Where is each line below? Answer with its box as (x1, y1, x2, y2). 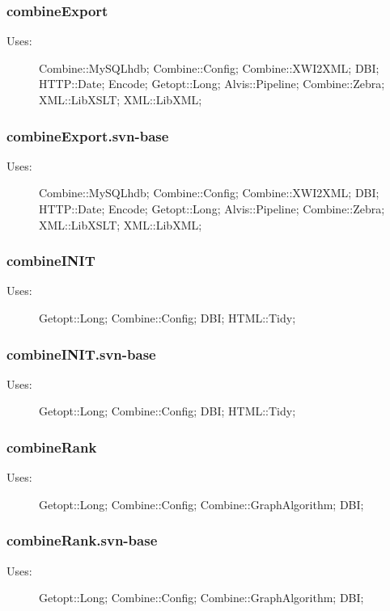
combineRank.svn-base (6, 530, 158, 550)
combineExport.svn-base (6, 125, 169, 145)
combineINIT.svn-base (6, 343, 156, 364)
